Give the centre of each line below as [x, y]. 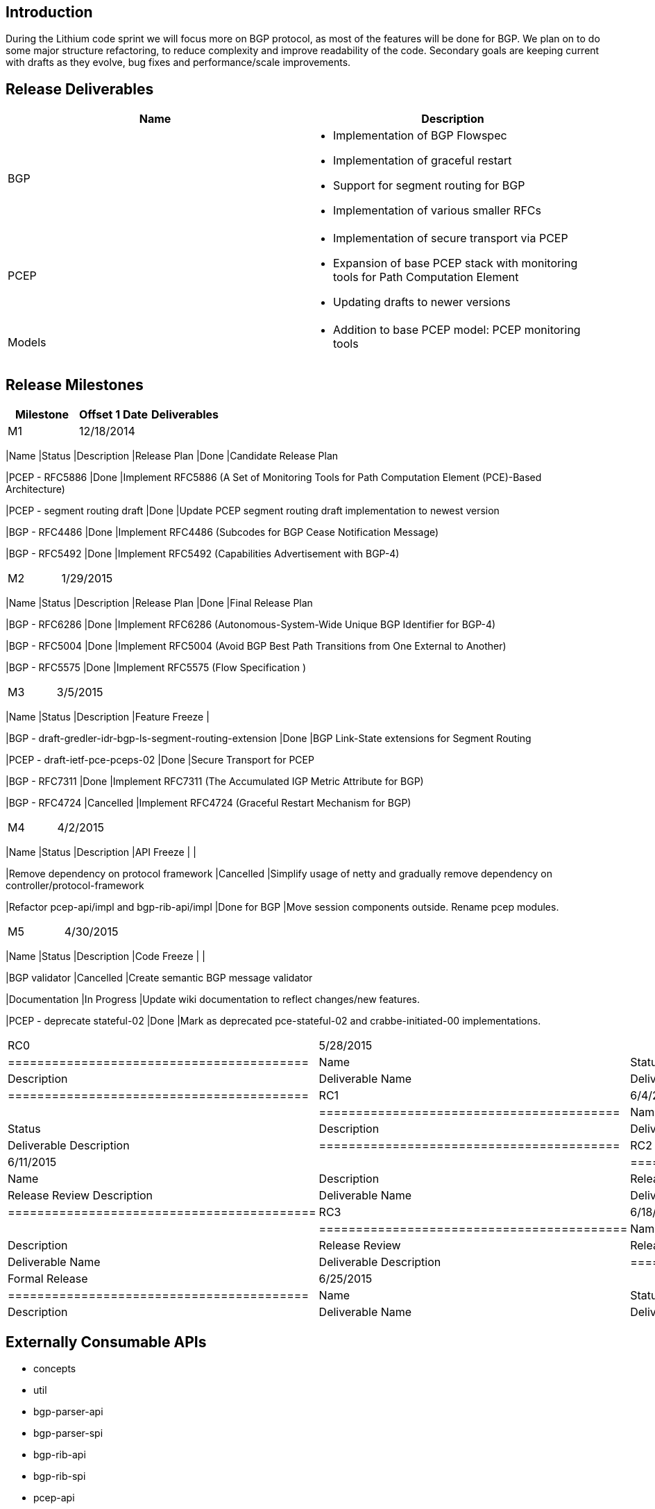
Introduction [49, 12]
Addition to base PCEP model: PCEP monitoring [457, 330]
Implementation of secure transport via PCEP [451, 238]
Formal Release [48, 1279]
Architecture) [35, 489]
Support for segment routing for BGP [429, 186]
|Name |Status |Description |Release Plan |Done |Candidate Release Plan [172, 456]
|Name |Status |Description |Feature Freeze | [108, 717]
